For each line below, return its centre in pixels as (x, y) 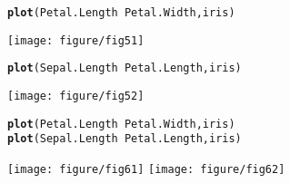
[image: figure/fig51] (76, 40)
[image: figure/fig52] (76, 96)
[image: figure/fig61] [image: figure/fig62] (146, 169)
